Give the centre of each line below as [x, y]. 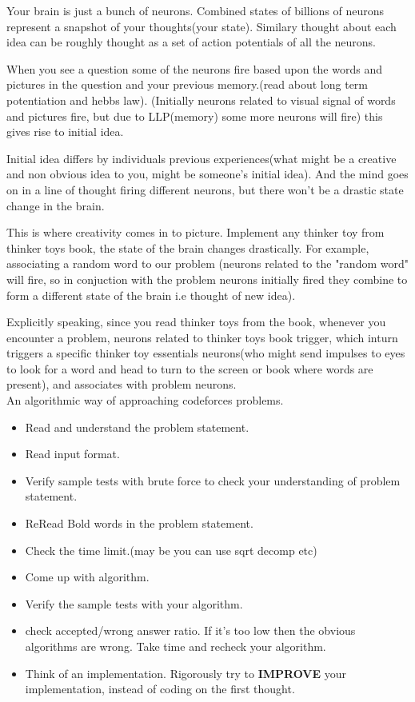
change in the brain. [56, 205]
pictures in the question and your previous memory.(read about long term [188, 84]
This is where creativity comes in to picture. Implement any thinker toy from [196, 232]
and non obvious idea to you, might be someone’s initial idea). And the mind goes [207, 174]
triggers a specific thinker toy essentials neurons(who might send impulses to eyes [206, 353]
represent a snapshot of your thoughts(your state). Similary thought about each [202, 26]
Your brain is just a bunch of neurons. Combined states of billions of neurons [196, 10]
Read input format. [72, 454]
